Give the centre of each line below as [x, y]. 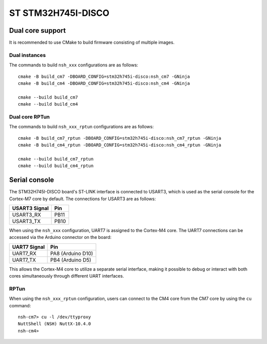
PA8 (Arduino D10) [72, 253]
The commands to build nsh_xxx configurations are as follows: [74, 65]
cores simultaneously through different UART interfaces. [67, 276]
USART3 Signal [30, 208]
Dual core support [38, 30]
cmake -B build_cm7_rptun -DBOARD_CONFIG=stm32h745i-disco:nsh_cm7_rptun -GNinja [120, 138]
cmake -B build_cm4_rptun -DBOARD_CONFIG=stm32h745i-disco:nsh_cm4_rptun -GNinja [120, 145]
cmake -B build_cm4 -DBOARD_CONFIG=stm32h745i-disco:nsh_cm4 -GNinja [104, 83]
